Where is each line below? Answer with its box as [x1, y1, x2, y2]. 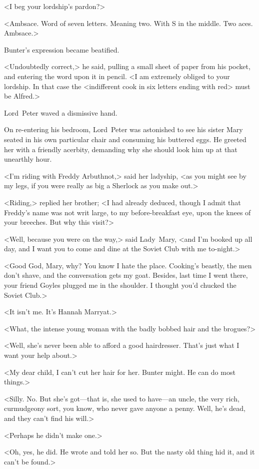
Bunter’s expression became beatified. [4, 44, 119, 55]
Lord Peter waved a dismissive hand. [4, 107, 117, 118]
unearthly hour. [4, 154, 52, 164]
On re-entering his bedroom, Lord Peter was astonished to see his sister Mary [4, 124, 243, 135]
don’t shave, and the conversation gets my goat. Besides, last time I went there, [4, 270, 248, 280]
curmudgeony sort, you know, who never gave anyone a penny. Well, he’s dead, [4, 403, 245, 413]
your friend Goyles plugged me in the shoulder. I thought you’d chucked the [4, 280, 236, 290]
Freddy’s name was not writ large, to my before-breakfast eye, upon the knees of [4, 207, 251, 217]
